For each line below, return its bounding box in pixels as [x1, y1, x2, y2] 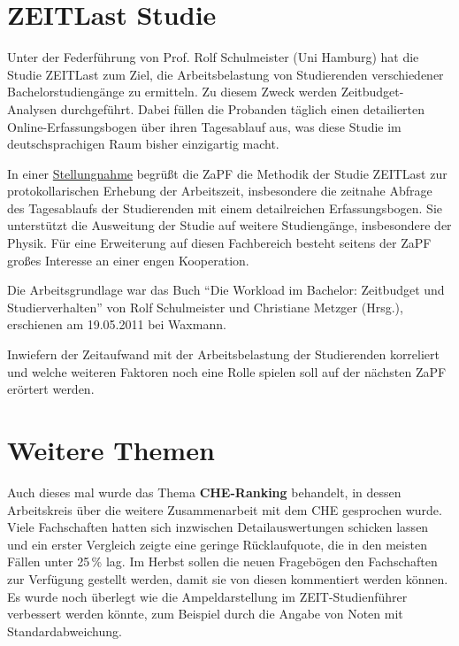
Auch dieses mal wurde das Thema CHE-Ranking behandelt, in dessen [7, 482, 402, 501]
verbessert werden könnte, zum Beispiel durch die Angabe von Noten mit [7, 604, 403, 623]
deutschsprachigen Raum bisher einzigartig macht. [7, 135, 279, 153]
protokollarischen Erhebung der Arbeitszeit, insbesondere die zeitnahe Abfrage [7, 181, 432, 200]
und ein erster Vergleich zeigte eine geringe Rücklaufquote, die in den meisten [7, 534, 427, 553]
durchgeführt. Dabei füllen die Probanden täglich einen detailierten [60, 99, 425, 118]
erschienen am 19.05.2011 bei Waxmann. [7, 315, 226, 334]
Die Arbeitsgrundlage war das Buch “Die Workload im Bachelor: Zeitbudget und [7, 281, 445, 299]
